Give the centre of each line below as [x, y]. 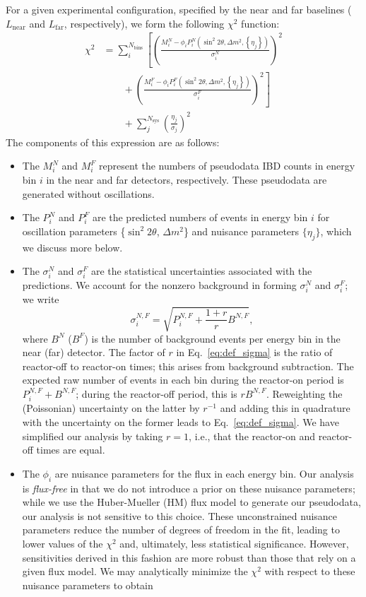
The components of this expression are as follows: [113, 142]
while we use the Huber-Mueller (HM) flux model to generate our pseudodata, [191, 502]
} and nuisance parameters [241, 231]
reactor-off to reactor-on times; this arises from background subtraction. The [188, 366]
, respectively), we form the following [144, 23]
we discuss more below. [72, 247]
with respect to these [310, 571]
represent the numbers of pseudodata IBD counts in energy [227, 166]
